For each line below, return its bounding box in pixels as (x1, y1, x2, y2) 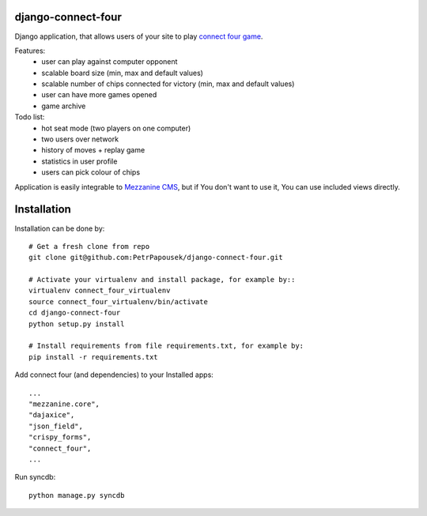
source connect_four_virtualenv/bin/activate (28, 297, 209, 306)
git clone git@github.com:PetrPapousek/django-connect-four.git (28, 253, 284, 262)
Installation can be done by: (14, 224, 105, 233)
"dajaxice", (28, 411, 75, 420)
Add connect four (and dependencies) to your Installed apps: (14, 370, 213, 379)
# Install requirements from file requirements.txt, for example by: (28, 341, 304, 351)
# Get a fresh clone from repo (28, 242, 150, 250)
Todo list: (14, 112, 45, 122)
